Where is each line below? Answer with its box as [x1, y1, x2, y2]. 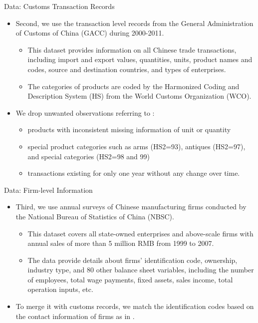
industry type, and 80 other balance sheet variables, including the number [27, 264, 254, 275]
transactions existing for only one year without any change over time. [27, 168, 240, 178]
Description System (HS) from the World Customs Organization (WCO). [27, 91, 252, 101]
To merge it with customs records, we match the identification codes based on [15, 301, 254, 311]
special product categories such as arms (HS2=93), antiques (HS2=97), [27, 141, 246, 151]
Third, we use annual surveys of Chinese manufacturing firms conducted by [15, 201, 247, 212]
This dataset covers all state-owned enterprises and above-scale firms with [27, 228, 254, 238]
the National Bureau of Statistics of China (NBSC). [15, 211, 174, 221]
